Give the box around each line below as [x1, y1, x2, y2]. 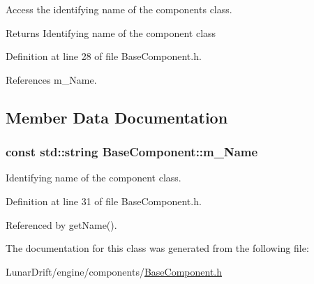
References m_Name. [6, 72, 97, 87]
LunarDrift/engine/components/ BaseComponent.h [6, 264, 223, 278]
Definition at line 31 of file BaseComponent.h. [6, 193, 202, 208]
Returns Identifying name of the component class [6, 25, 216, 40]
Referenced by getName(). [6, 217, 117, 232]
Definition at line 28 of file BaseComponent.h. [6, 49, 202, 63]
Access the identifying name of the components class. [6, 2, 232, 16]
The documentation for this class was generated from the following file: [6, 241, 309, 255]
